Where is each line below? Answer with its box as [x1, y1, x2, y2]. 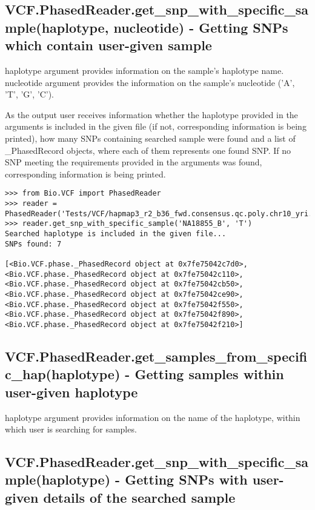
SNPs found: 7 [5, 239, 62, 248]
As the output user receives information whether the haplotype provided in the [5, 108, 298, 121]
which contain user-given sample [5, 36, 212, 55]
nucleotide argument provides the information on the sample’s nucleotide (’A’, [5, 76, 295, 88]
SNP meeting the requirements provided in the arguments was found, [5, 156, 262, 168]
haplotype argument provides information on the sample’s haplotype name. [5, 64, 284, 76]
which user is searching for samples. [5, 423, 137, 435]
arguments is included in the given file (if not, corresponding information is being [5, 120, 307, 133]
